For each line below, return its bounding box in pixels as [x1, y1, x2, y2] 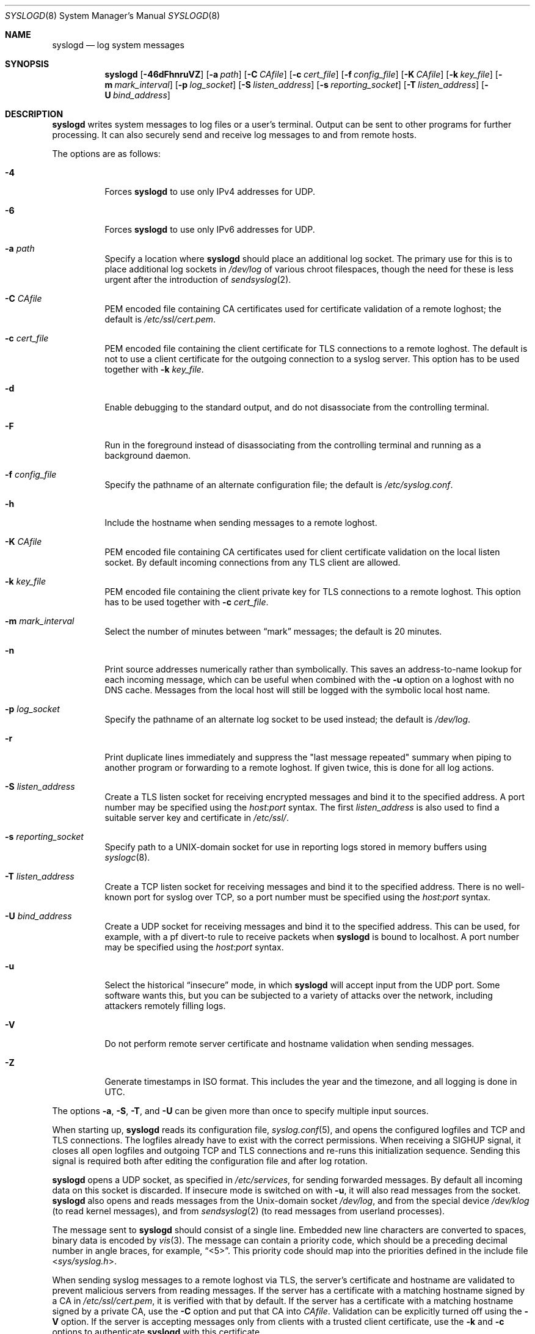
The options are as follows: [52, 148, 161, 159]
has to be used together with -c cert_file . [104, 597, 269, 607]
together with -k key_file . [104, 364, 204, 374]
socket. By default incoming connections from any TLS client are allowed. [104, 557, 401, 567]
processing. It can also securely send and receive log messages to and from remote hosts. [52, 129, 417, 140]
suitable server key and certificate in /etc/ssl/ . [104, 812, 289, 823]
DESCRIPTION [5, 109, 64, 119]
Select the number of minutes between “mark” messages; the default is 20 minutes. [104, 626, 442, 636]
